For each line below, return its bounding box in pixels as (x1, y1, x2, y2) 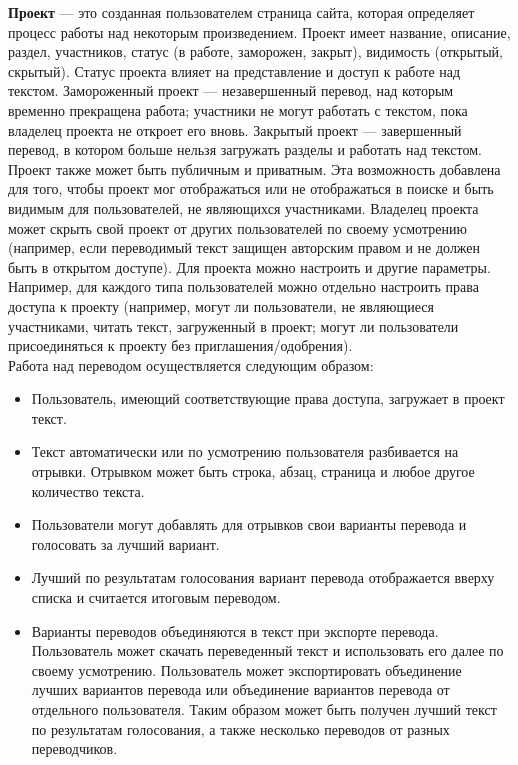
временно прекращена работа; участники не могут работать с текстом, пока (8, 99, 468, 120)
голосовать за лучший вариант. (31, 533, 220, 554)
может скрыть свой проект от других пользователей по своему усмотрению (8, 217, 467, 238)
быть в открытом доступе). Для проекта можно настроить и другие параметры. (8, 256, 491, 277)
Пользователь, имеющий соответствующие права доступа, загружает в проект (31, 388, 505, 409)
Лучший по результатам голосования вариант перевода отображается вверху (31, 567, 495, 588)
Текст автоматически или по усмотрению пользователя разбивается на (31, 441, 459, 462)
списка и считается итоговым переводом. (31, 587, 281, 608)
